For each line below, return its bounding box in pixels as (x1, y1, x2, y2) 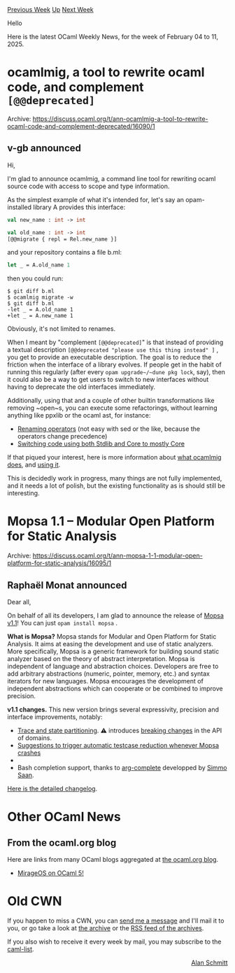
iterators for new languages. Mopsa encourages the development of (7, 677, 204, 685)
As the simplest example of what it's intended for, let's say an (7, 195, 184, 204)
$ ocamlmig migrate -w (7, 294, 73, 301)
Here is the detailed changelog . (7, 785, 98, 793)
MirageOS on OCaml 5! (17, 869, 84, 877)
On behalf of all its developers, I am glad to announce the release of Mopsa (7, 611, 224, 620)
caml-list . (7, 944, 34, 953)
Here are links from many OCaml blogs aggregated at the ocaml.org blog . (7, 855, 219, 863)
